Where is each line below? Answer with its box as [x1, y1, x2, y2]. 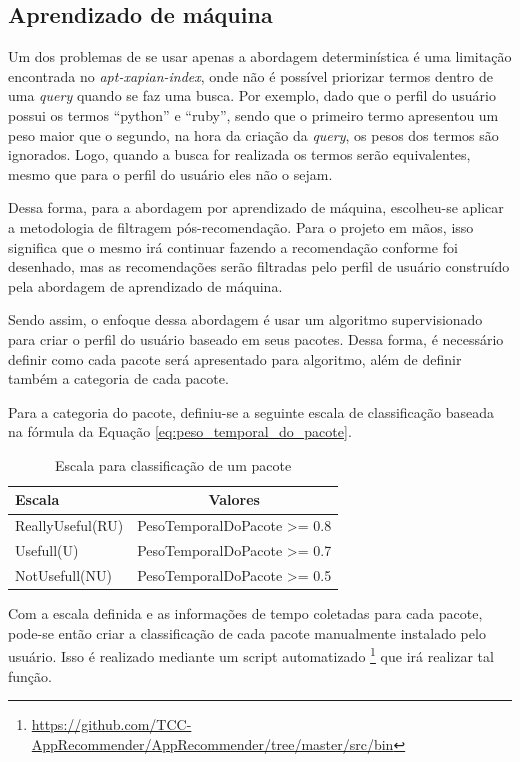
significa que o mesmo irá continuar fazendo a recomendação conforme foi [8, 236, 458, 257]
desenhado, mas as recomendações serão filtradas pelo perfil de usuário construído [8, 256, 510, 277]
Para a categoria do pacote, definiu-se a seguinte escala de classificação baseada [8, 401, 494, 422]
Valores [208, 489, 260, 510]
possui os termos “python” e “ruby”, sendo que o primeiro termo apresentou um [8, 104, 499, 125]
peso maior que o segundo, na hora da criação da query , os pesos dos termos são [8, 124, 499, 145]
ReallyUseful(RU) [15, 515, 124, 536]
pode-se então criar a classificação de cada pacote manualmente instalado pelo [8, 622, 486, 643]
